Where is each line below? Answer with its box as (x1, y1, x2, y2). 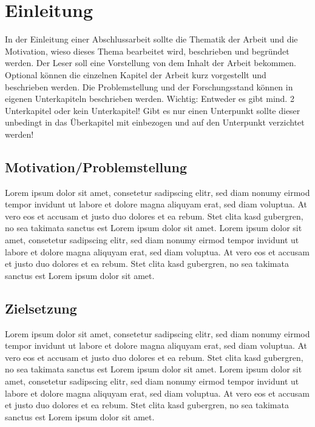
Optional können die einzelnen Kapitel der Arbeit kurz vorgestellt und (5, 68, 266, 81)
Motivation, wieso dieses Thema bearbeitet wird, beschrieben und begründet (5, 44, 290, 57)
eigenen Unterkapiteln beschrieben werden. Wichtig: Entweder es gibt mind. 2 (5, 92, 294, 105)
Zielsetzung (5, 298, 77, 317)
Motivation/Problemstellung (5, 157, 188, 176)
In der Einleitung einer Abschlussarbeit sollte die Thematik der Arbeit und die (5, 33, 298, 45)
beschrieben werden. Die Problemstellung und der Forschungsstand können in (5, 80, 293, 93)
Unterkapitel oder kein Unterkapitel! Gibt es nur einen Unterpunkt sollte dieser (5, 104, 300, 116)
